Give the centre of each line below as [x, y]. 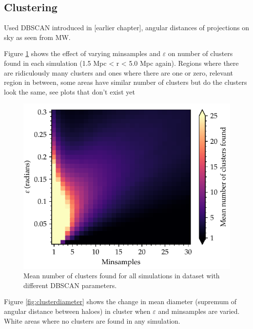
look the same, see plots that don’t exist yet [69, 91]
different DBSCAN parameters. [70, 285]
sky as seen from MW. [37, 37]
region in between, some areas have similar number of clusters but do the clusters [126, 82]
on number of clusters [200, 53]
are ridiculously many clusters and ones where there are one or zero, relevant [119, 72]
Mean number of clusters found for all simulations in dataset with [122, 276]
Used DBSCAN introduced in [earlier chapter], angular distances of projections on [127, 28]
